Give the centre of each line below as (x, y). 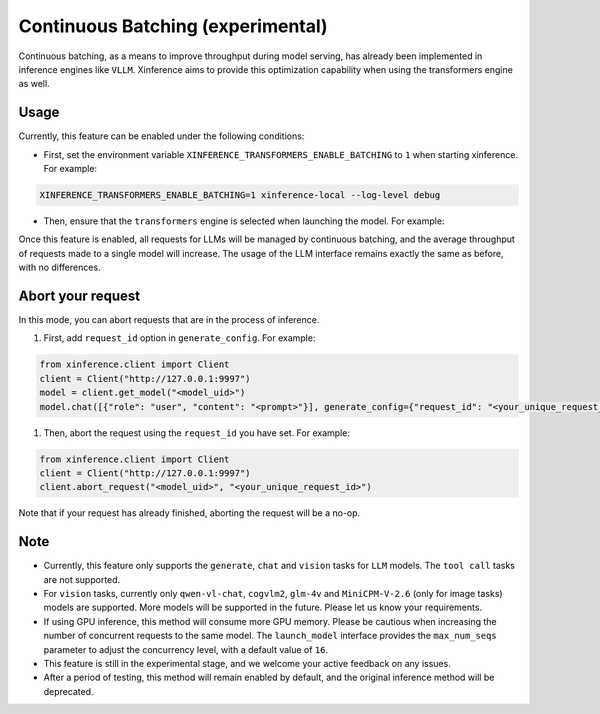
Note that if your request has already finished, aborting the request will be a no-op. (189, 513)
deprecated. (68, 691)
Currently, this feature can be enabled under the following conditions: (161, 136)
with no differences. (59, 267)
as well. (34, 84)
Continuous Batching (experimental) (173, 26)
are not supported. (82, 579)
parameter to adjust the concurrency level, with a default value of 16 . (186, 649)
